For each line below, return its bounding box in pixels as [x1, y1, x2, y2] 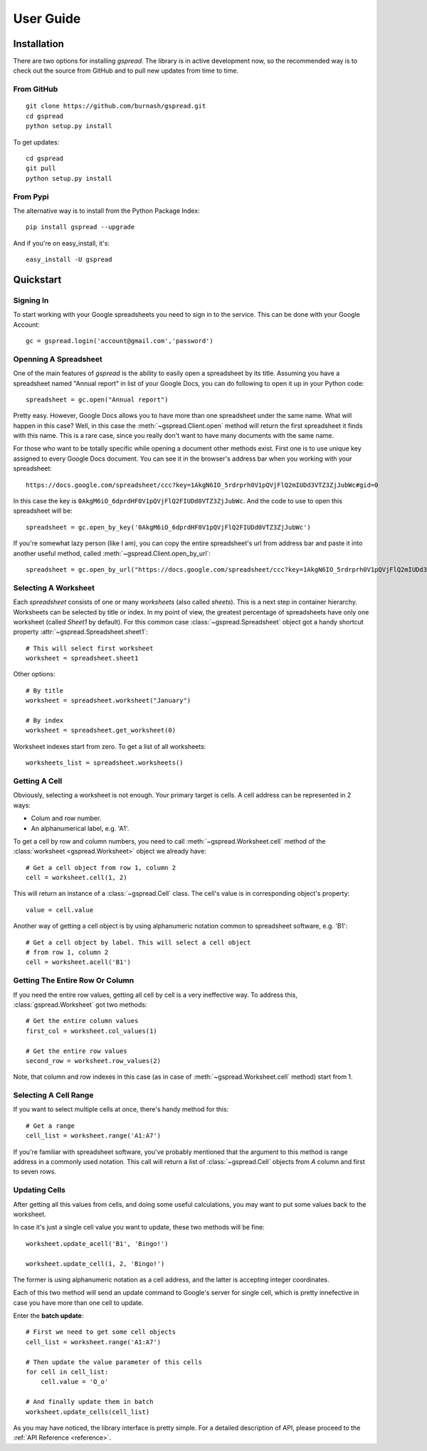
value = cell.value [26, 906, 94, 914]
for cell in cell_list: [26, 1368, 109, 1376]
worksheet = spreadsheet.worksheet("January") [26, 696, 191, 705]
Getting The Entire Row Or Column [13, 975, 135, 985]
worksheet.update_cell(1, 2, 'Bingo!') [26, 1259, 165, 1267]
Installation [13, 38, 64, 50]
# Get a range [26, 1121, 75, 1130]
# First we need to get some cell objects [26, 1328, 176, 1336]
